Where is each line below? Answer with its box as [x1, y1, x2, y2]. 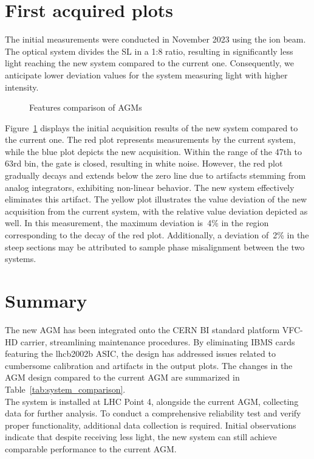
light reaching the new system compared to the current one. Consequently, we [5, 57, 294, 69]
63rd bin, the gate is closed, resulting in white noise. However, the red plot [5, 157, 283, 170]
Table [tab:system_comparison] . [5, 382, 126, 395]
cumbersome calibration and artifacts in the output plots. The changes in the [5, 359, 293, 371]
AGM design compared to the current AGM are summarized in [5, 371, 240, 384]
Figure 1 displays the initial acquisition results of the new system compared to [5, 121, 298, 134]
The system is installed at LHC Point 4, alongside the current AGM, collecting [5, 395, 299, 407]
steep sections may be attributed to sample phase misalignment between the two [5, 240, 305, 253]
